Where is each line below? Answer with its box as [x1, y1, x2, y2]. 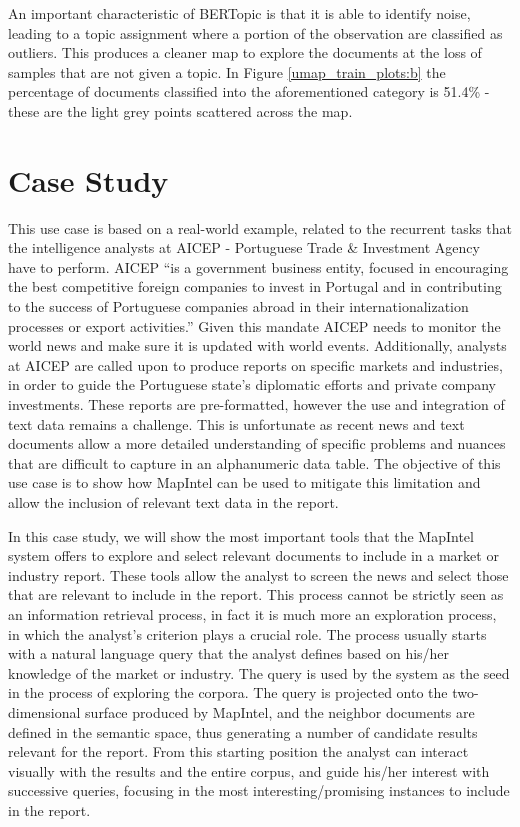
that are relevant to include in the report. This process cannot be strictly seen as [8, 584, 504, 605]
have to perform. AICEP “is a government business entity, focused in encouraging [8, 256, 509, 277]
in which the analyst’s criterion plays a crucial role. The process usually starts [8, 623, 487, 644]
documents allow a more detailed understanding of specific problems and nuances [8, 433, 506, 454]
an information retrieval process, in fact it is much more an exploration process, [8, 603, 497, 624]
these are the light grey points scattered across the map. [8, 100, 353, 121]
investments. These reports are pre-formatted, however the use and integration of [8, 394, 505, 415]
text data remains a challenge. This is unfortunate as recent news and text [8, 413, 465, 434]
